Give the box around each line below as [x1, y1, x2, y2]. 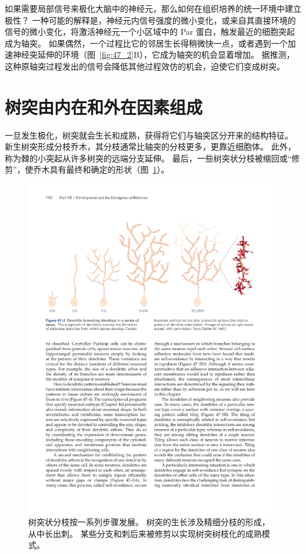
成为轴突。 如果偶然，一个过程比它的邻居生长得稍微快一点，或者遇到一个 [5, 37, 288, 49]
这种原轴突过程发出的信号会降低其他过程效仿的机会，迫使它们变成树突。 [5, 60, 285, 72]
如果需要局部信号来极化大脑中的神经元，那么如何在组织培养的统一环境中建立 [5, 2, 301, 14]
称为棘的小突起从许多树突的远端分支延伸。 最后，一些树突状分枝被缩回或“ [5, 151, 292, 164]
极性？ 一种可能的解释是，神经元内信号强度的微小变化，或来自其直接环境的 [5, 14, 296, 26]
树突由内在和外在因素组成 [5, 94, 203, 118]
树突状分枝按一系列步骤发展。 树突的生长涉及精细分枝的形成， [28, 516, 270, 528]
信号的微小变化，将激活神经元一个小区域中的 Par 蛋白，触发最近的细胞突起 [5, 25, 295, 38]
